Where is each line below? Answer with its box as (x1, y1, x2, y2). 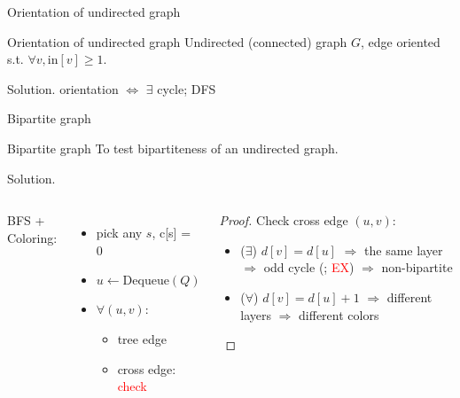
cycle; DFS (157, 79, 216, 98)
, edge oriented (360, 32, 441, 51)
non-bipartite (381, 258, 453, 277)
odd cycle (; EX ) (263, 258, 355, 277)
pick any (96, 223, 143, 242)
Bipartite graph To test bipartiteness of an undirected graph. (7, 138, 339, 157)
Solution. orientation (7, 79, 119, 98)
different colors (299, 305, 379, 324)
